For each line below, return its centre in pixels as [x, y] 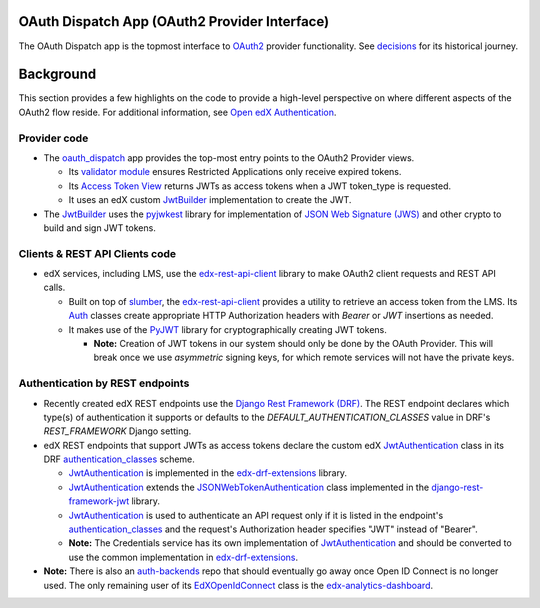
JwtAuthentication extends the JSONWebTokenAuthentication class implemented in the [249, 487]
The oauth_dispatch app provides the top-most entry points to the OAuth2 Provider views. [229, 157]
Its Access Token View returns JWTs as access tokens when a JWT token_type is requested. [260, 186]
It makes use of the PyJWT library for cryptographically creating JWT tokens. [227, 329]
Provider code [53, 138]
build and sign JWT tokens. [100, 227]
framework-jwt [99, 501]
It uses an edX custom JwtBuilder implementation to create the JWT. [210, 200]
